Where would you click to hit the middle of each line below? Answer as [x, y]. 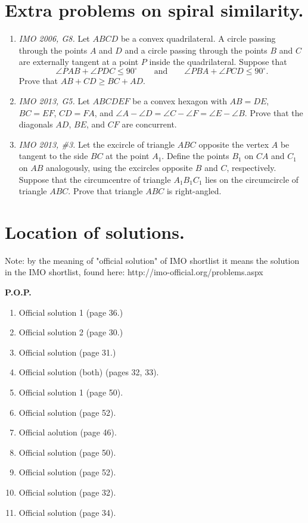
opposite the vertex [234, 144]
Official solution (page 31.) [67, 352]
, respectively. [251, 167]
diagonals [36, 124]
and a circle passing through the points [196, 50]
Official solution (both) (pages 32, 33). [89, 372]
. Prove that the [274, 112]
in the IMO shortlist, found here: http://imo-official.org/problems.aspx [134, 272]
